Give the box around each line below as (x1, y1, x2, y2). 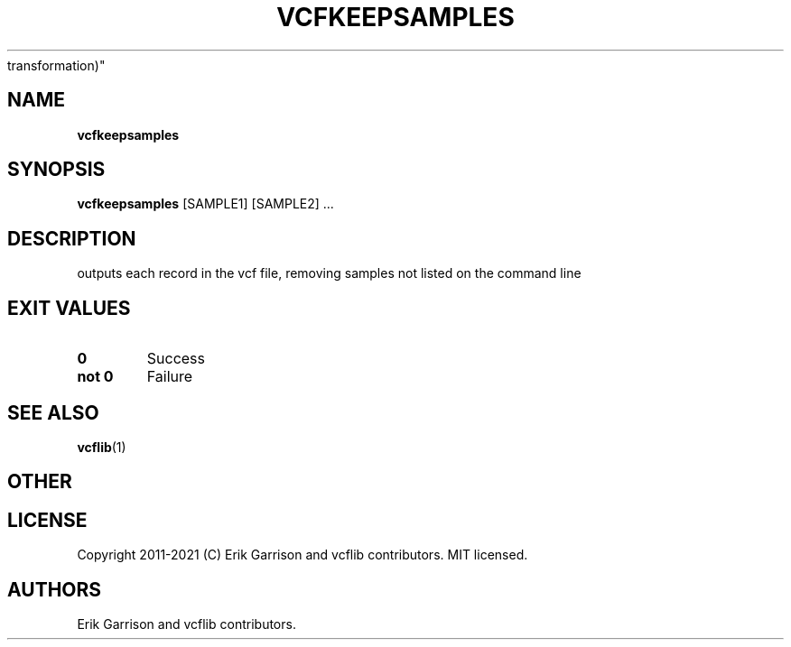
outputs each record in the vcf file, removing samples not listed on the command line (77, 265, 582, 282)
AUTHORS (7, 578, 102, 601)
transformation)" (7, 57, 106, 73)
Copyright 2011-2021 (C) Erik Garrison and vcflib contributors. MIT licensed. (77, 547, 528, 563)
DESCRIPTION (7, 226, 136, 250)
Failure (146, 367, 193, 386)
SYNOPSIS (7, 158, 106, 181)
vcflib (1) (77, 439, 126, 455)
